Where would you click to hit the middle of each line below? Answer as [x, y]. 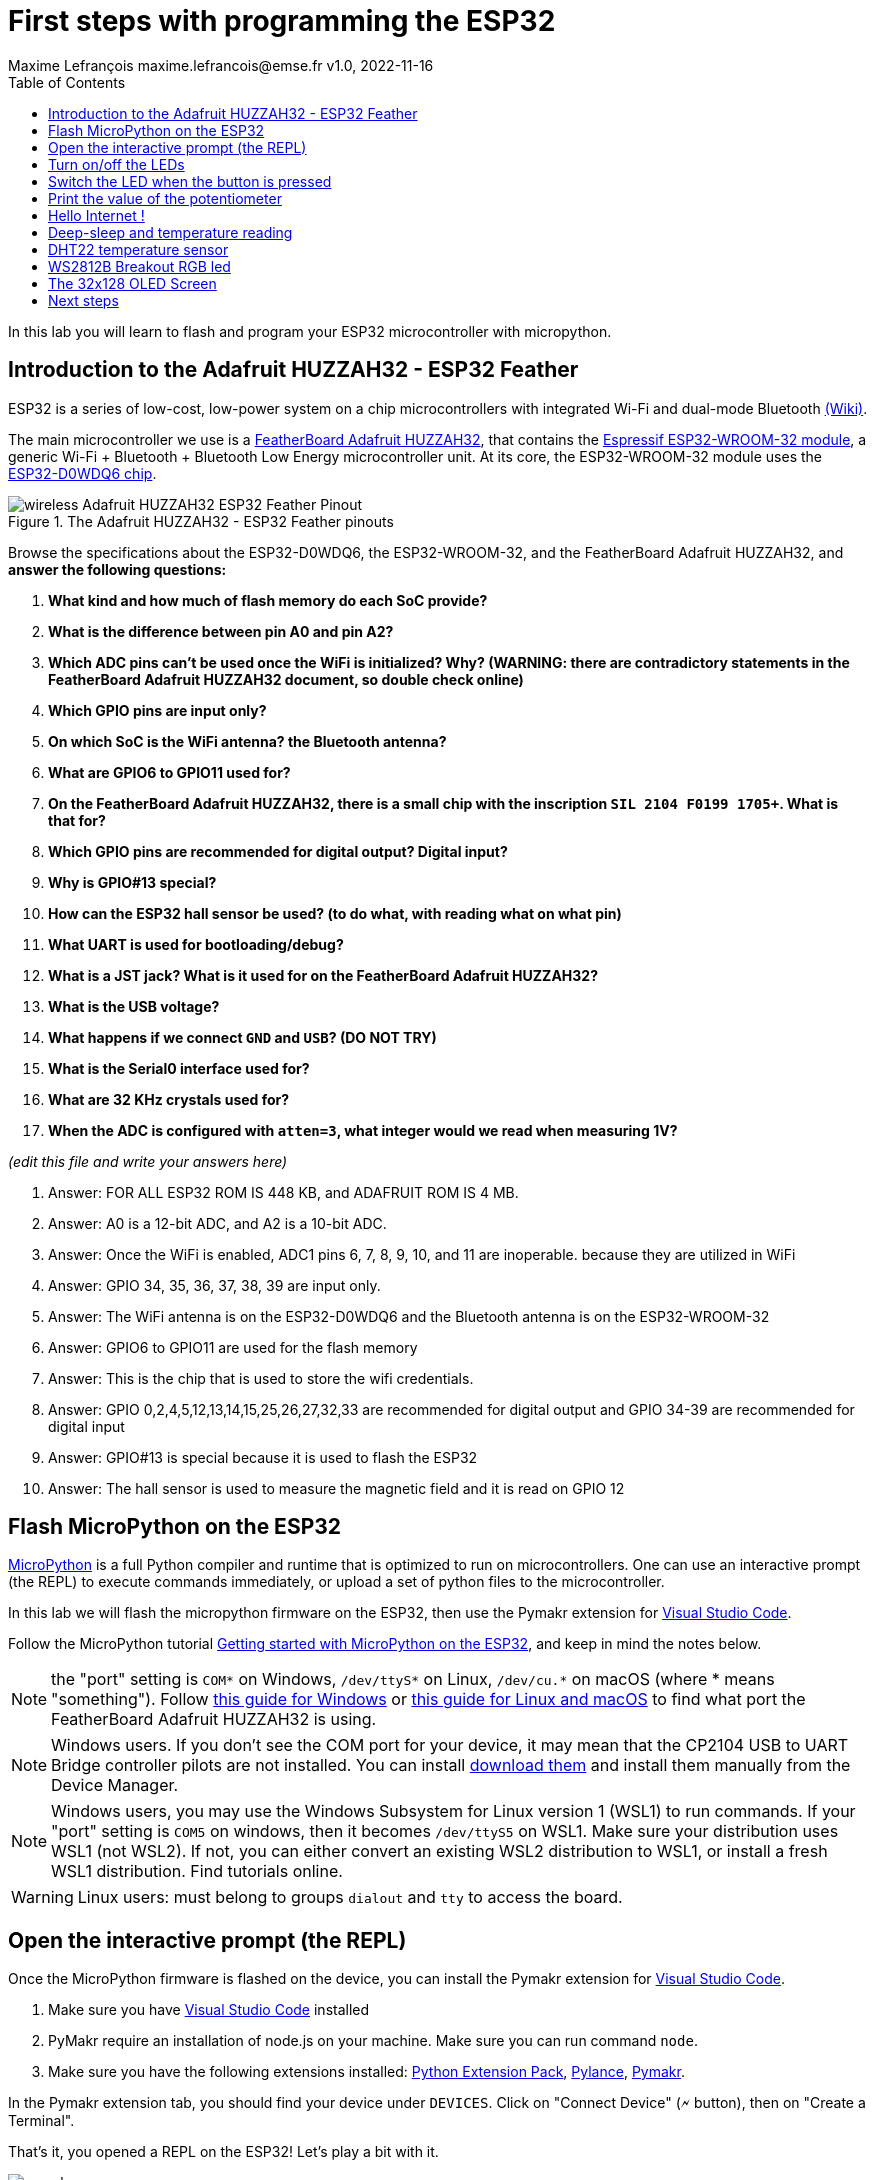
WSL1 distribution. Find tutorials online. [197, 1871]
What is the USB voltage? [134, 1006]
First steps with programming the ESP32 [282, 21]
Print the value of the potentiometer [165, 198]
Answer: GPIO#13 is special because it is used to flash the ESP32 [263, 1457]
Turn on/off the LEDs [116, 164]
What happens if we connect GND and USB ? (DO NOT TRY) [242, 1037]
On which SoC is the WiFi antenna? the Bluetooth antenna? [247, 741]
